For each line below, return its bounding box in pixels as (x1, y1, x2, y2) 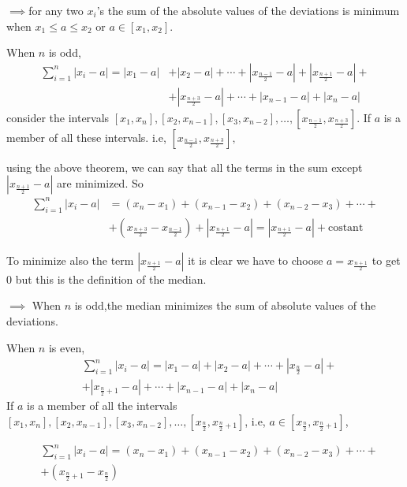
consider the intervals (6, 109, 110, 125)
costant (327, 221, 364, 233)
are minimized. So (57, 175, 144, 191)
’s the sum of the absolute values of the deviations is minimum (96, 2, 400, 18)
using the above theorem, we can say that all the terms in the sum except (6, 158, 363, 175)
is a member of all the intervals (27, 397, 177, 414)
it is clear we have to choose (188, 251, 323, 268)
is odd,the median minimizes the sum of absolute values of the (74, 297, 376, 314)
